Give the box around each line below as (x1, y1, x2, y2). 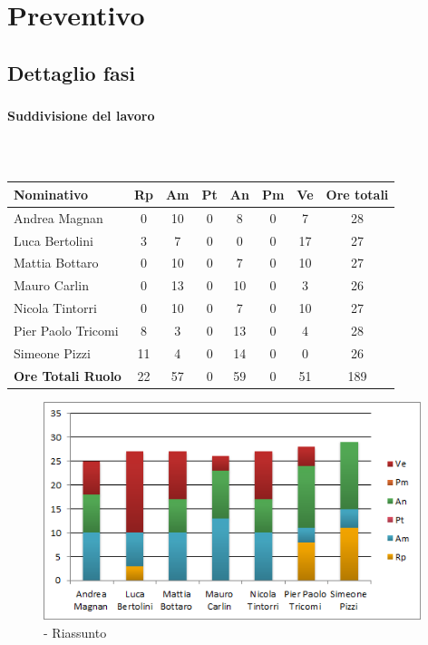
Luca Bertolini (14, 230, 93, 249)
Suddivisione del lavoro (7, 106, 155, 125)
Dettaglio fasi (7, 58, 136, 86)
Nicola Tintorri (14, 298, 97, 318)
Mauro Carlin (14, 276, 89, 295)
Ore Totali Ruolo (14, 366, 122, 385)
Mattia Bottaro (14, 253, 99, 272)
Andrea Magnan (14, 208, 103, 227)
